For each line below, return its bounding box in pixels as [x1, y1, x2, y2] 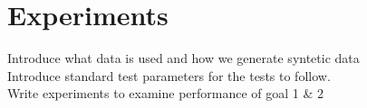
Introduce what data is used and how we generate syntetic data [7, 49, 360, 67]
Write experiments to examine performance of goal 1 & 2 [7, 84, 324, 103]
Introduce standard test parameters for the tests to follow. [7, 66, 331, 85]
